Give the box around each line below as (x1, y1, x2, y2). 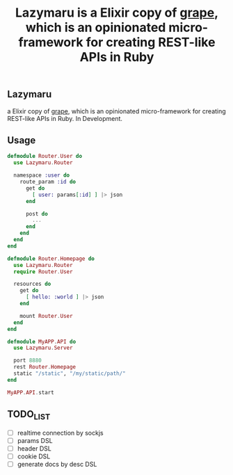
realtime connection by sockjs (17, 428, 104, 437)
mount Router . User (19, 312, 73, 319)
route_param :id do (19, 179, 77, 186)
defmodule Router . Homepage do (7, 255, 95, 262)
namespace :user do (13, 172, 70, 179)
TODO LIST (7, 408, 51, 422)
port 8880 (13, 357, 42, 364)
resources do (13, 280, 51, 288)
